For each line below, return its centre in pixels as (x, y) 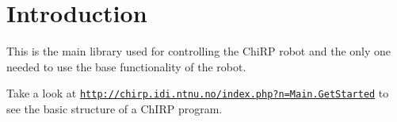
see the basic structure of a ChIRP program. (115, 108)
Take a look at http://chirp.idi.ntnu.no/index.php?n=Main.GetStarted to (198, 93)
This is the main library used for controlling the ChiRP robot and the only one (199, 51)
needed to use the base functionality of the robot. (126, 66)
